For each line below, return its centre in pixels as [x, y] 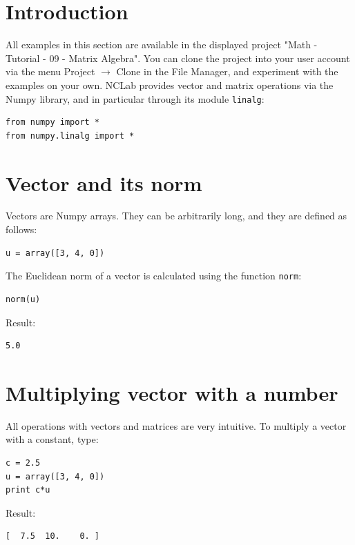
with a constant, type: [52, 439]
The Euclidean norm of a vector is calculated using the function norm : [154, 276]
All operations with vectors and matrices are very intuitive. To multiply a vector [176, 425]
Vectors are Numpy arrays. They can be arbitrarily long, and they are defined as [176, 216]
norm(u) [23, 299]
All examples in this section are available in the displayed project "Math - [162, 44]
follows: [21, 229]
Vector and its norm [104, 182]
